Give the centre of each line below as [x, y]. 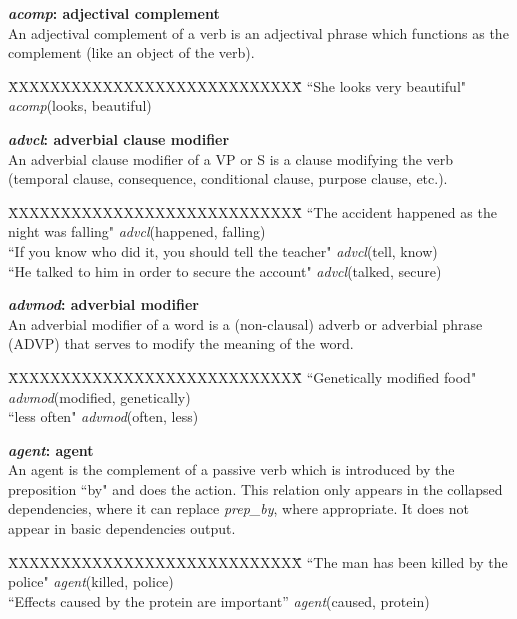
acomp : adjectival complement [114, 13]
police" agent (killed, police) [91, 581]
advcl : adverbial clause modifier [119, 138]
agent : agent [51, 449]
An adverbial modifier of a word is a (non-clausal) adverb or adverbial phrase [245, 323]
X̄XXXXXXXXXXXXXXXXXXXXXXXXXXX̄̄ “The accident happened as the [252, 211]
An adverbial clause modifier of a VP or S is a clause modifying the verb [231, 158]
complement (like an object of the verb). [131, 52]
